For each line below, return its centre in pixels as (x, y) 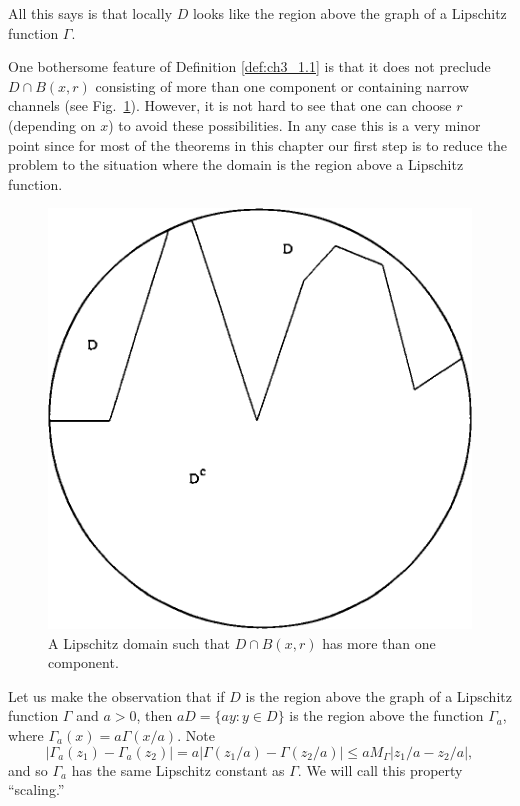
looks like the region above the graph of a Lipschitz (349, 13)
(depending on (52, 124)
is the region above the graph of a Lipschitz (378, 695)
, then (154, 715)
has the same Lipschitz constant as (178, 769)
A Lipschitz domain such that (139, 642)
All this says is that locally (90, 13)
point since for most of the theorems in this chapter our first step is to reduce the (257, 144)
